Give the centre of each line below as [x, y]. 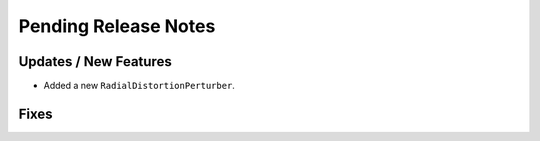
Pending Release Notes [117, 26]
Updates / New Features [95, 61]
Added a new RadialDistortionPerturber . [139, 86]
